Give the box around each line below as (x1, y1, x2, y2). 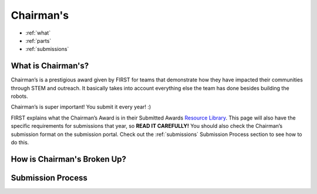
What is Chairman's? (11, 61, 89, 71)
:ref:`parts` (25, 37, 52, 44)
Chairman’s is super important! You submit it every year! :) (11, 103, 151, 111)
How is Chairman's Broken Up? (11, 154, 126, 164)
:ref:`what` (25, 29, 51, 36)
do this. (11, 138, 29, 146)
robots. (11, 93, 29, 100)
